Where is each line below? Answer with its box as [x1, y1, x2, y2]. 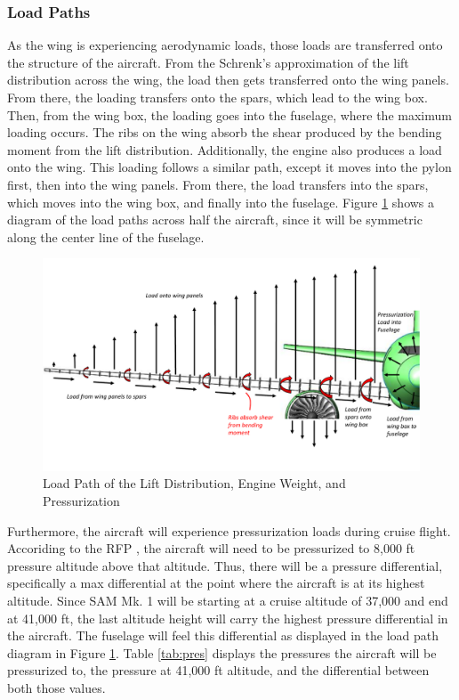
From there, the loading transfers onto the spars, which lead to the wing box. [7, 88, 428, 106]
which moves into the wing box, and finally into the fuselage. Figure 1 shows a [7, 192, 435, 211]
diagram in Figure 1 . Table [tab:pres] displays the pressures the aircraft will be [7, 643, 437, 662]
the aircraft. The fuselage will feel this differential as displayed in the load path [7, 626, 439, 645]
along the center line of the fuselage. [7, 227, 205, 246]
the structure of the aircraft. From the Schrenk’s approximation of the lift [7, 53, 409, 71]
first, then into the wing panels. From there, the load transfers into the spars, [7, 175, 429, 193]
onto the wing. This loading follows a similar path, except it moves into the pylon [7, 158, 452, 176]
